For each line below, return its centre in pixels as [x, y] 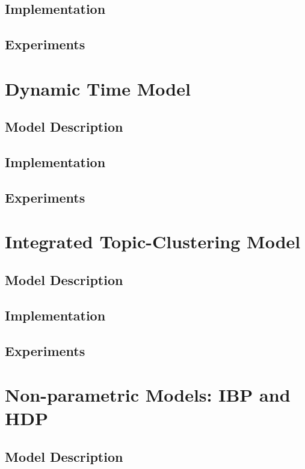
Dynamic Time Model [98, 88]
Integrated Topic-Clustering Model [153, 241]
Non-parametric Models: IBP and [148, 395]
